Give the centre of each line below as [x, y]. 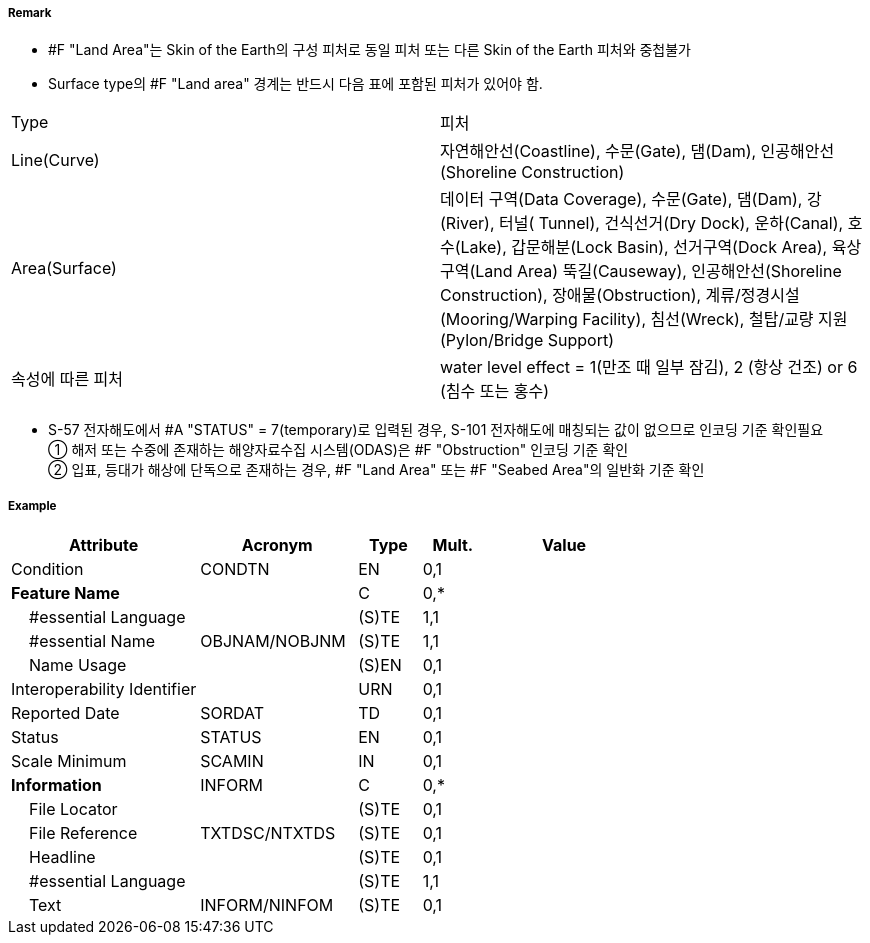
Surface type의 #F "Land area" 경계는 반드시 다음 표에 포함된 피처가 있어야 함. [295, 84]
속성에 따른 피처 [67, 379]
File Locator [73, 809]
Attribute [103, 545]
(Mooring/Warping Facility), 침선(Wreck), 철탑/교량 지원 [644, 319]
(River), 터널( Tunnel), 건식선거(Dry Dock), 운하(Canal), [642, 223]
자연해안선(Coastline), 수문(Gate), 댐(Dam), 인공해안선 [637, 151]
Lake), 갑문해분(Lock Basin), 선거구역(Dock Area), [644, 247]
